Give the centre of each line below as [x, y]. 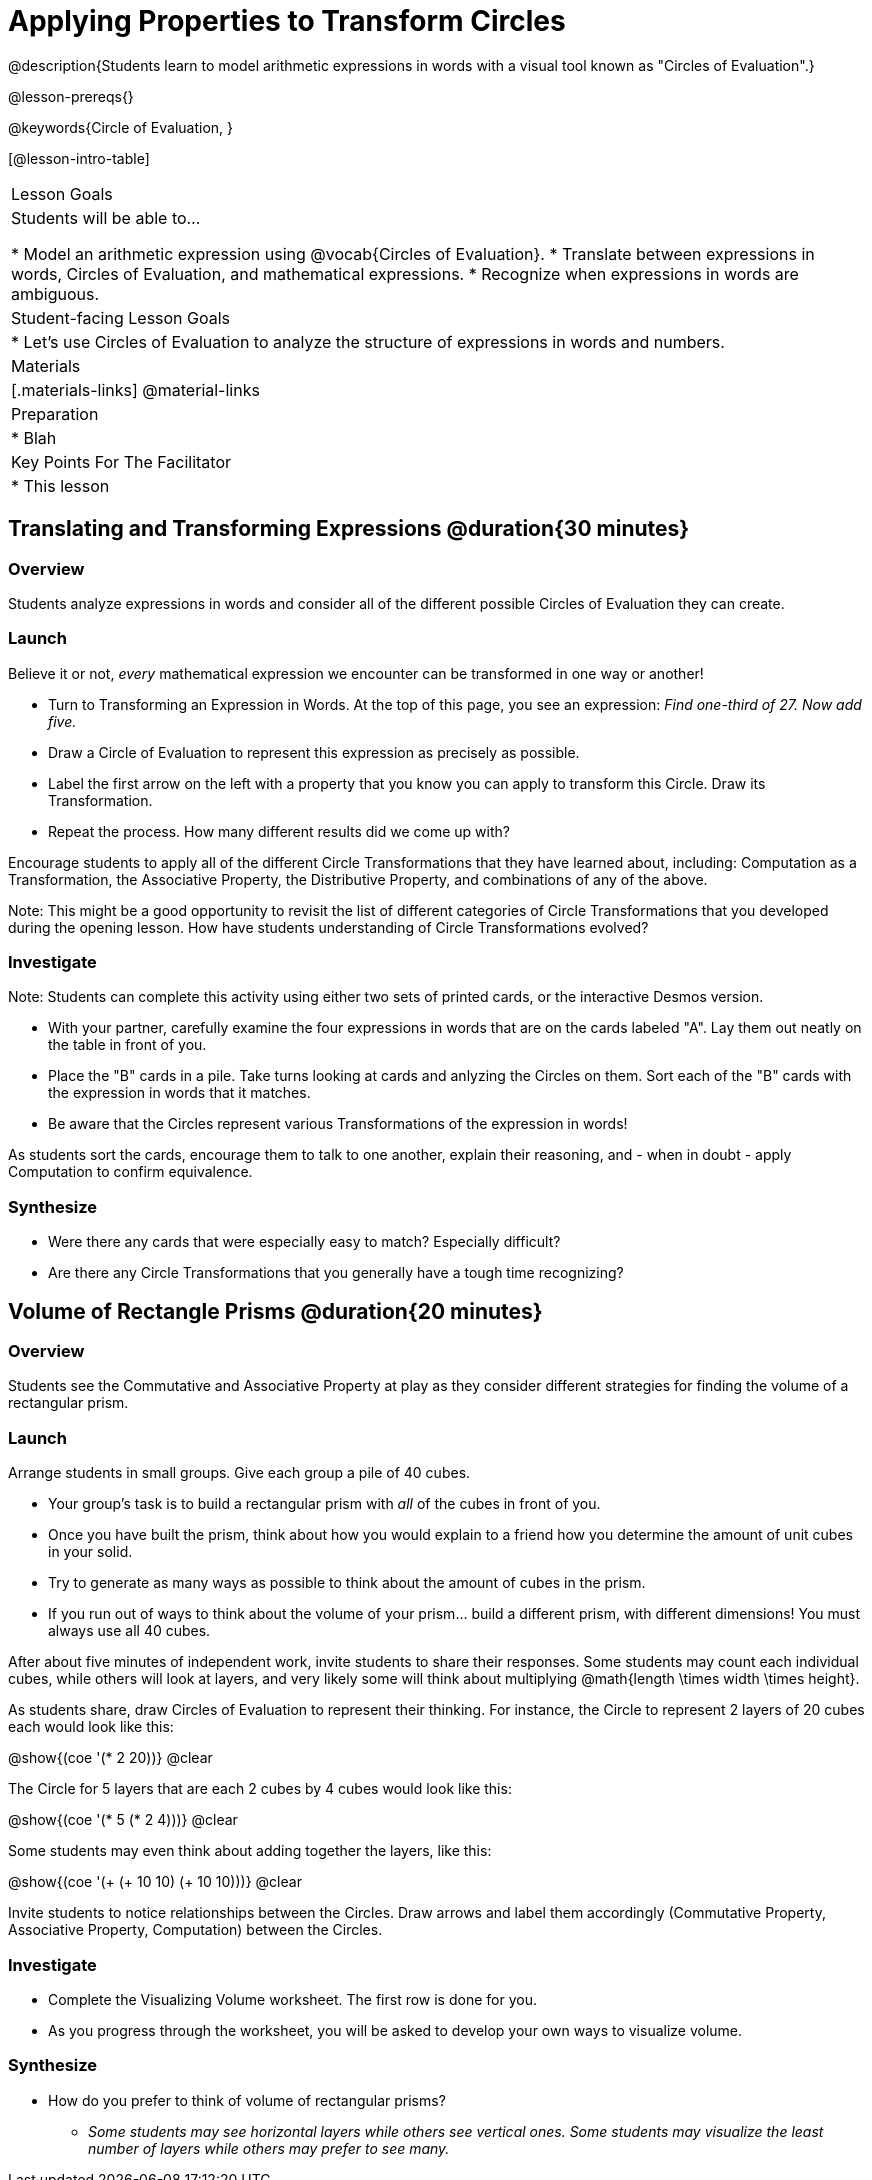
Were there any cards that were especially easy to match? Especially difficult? [304, 1242]
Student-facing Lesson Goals [121, 317]
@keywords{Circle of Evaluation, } [121, 127]
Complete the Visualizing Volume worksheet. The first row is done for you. [292, 1999]
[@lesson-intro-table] [79, 158]
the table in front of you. [127, 1045]
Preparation [55, 413]
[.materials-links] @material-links [135, 389]
